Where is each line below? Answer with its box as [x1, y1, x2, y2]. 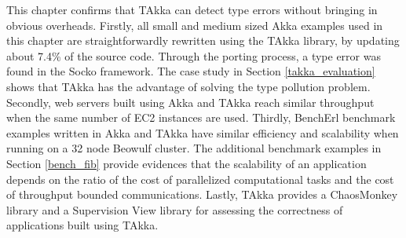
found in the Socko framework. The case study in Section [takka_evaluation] [6, 63, 375, 79]
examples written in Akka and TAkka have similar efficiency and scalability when [6, 124, 399, 141]
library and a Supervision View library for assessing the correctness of [6, 201, 343, 218]
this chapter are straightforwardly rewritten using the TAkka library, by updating [6, 32, 400, 49]
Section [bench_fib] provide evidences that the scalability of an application [6, 155, 367, 171]
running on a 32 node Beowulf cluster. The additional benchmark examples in [6, 140, 382, 156]
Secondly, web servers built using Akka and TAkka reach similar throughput [6, 93, 375, 110]
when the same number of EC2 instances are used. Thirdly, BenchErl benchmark [6, 109, 396, 126]
